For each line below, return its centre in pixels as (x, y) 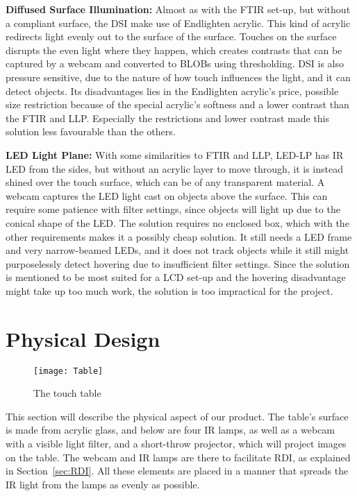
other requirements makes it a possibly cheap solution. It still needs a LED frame (179, 236)
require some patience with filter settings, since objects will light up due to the (173, 209)
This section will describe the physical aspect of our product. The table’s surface (177, 416)
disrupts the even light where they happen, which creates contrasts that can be (174, 50)
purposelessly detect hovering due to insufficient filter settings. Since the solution (178, 263)
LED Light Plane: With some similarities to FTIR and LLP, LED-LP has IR (175, 154)
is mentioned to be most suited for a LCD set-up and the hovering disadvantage (176, 277)
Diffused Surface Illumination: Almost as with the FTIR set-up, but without (178, 9)
